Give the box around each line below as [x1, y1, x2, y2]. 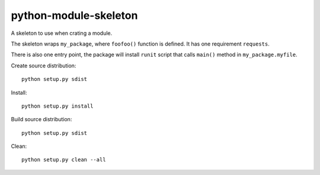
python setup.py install [21, 102, 94, 109]
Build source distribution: [11, 116, 72, 123]
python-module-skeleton [11, 9, 138, 22]
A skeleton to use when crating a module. [11, 30, 113, 37]
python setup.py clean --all [21, 157, 106, 163]
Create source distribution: [11, 62, 76, 69]
